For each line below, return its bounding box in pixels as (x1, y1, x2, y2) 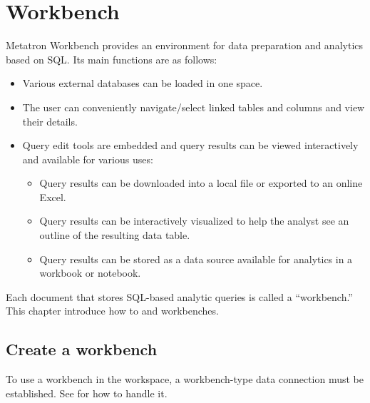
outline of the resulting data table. (39, 228, 190, 243)
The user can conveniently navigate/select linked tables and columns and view (22, 99, 365, 114)
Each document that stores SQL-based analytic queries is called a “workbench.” (6, 289, 353, 304)
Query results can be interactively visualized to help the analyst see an (39, 213, 349, 228)
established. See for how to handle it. (6, 385, 168, 400)
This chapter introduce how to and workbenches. (6, 303, 219, 318)
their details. (22, 113, 78, 128)
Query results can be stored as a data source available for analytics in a (39, 251, 353, 266)
